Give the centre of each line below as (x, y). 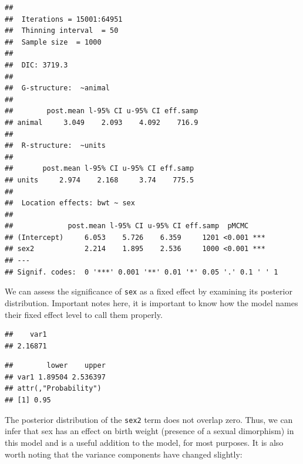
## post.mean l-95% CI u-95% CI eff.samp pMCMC (127, 226)
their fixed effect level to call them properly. (84, 314)
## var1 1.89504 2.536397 (55, 377)
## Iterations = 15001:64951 (64, 19)
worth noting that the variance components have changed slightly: (124, 454)
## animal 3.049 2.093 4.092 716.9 (102, 122)
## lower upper (55, 366)
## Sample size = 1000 (53, 42)
